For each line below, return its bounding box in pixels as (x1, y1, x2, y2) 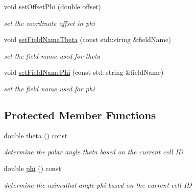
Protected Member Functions (4, 107, 156, 122)
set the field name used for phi (4, 83, 95, 93)
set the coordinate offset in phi (4, 18, 95, 28)
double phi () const (4, 163, 61, 173)
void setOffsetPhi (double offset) (4, 1, 101, 11)
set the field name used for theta (4, 50, 100, 61)
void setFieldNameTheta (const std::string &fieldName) (4, 34, 171, 44)
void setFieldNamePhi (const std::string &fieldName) (4, 67, 164, 77)
